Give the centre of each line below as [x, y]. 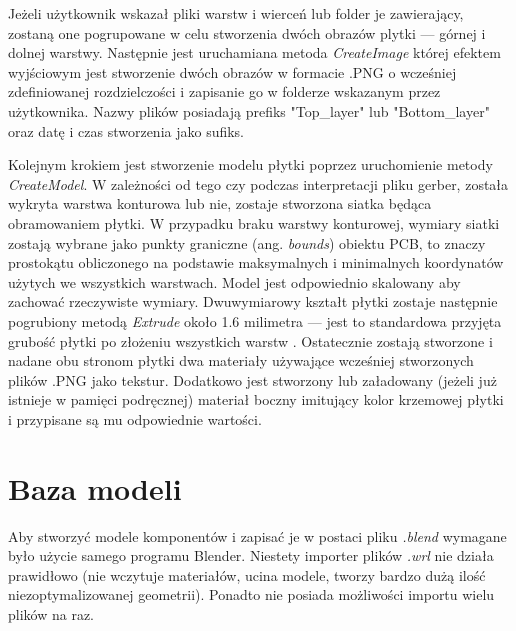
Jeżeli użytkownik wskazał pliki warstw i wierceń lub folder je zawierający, [236, 13]
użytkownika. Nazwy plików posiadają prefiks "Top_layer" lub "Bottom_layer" [249, 110]
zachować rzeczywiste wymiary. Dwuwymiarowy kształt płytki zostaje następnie [253, 301]
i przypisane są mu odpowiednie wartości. [135, 418]
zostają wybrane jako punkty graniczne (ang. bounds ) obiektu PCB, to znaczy [247, 242]
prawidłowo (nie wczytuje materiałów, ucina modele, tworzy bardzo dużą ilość [247, 574]
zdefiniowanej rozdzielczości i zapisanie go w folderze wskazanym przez [224, 91]
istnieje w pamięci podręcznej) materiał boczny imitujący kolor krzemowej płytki [256, 399]
